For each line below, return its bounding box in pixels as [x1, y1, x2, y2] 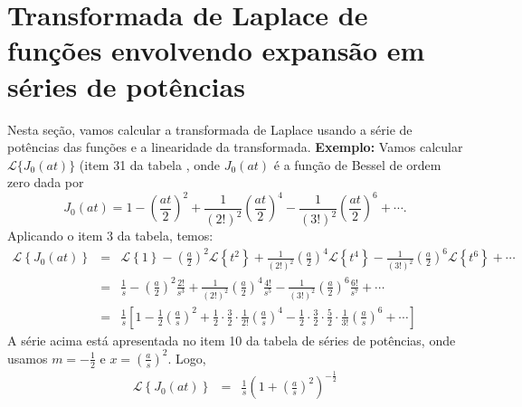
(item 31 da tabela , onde [79, 155, 221, 174]
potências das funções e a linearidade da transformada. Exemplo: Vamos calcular [7, 137, 463, 156]
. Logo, [167, 348, 206, 367]
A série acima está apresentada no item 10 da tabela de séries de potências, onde [7, 330, 456, 349]
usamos [7, 348, 48, 367]
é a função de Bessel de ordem [273, 155, 441, 174]
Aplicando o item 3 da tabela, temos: [7, 226, 214, 245]
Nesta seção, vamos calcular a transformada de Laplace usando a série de [7, 119, 413, 138]
